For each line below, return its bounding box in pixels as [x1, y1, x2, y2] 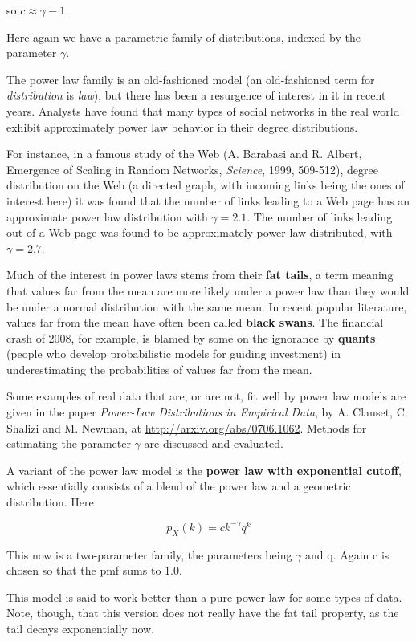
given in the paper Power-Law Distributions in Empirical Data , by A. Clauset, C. [6, 404, 408, 421]
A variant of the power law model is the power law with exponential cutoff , [6, 461, 402, 478]
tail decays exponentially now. [6, 620, 155, 636]
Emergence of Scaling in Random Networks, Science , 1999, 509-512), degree [6, 160, 378, 177]
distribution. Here [6, 494, 94, 510]
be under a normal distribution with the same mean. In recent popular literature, [6, 298, 407, 315]
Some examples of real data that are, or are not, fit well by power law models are [6, 388, 406, 404]
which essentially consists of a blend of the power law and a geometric [6, 477, 351, 494]
